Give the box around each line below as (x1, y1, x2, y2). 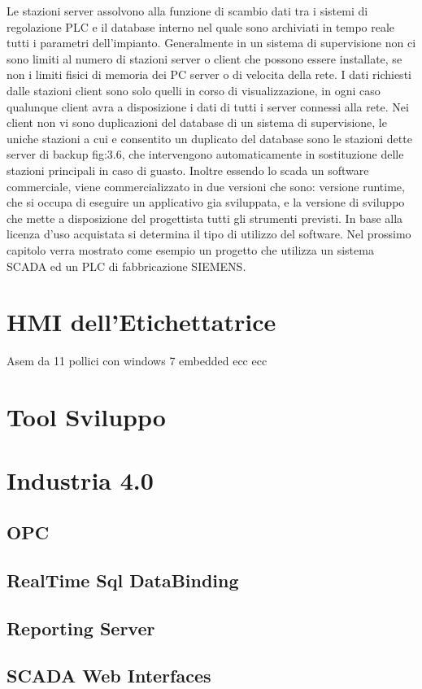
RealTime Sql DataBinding (7, 567, 239, 592)
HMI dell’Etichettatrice (7, 305, 276, 338)
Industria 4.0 (7, 464, 154, 497)
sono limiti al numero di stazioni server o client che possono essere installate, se (7, 50, 402, 67)
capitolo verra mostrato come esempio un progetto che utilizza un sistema (7, 241, 374, 258)
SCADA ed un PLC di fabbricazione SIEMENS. (7, 257, 246, 274)
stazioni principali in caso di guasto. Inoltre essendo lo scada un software (7, 161, 369, 178)
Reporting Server (7, 615, 155, 640)
